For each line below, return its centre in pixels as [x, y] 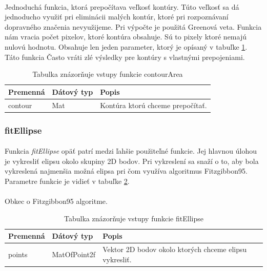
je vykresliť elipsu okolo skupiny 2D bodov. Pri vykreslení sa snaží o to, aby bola [132, 161]
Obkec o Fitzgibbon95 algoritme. [56, 201]
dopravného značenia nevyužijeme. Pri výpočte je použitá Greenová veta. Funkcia [133, 26]
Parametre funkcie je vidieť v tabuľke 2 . [67, 181]
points [18, 254]
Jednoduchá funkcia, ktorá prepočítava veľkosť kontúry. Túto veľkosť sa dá [122, 6]
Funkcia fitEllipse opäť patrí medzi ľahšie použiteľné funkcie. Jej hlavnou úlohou [131, 151]
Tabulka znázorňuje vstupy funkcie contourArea [108, 74]
